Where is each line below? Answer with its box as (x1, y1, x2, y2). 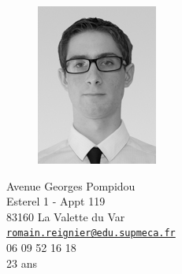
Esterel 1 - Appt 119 (6, 193, 106, 209)
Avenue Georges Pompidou (6, 177, 136, 194)
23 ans (6, 254, 37, 271)
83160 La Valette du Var (6, 208, 125, 224)
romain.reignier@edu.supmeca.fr (6, 228, 176, 239)
